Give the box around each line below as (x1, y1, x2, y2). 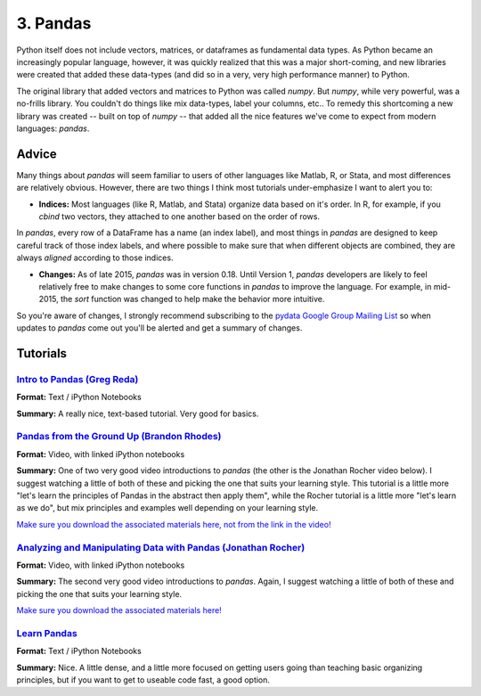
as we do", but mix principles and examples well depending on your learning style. (16, 503, 319, 513)
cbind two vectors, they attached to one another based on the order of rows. (38, 210, 321, 222)
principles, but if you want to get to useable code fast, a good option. (16, 674, 271, 685)
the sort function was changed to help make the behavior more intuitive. (60, 294, 325, 305)
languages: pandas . (16, 123, 90, 134)
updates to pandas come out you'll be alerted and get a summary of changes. (16, 323, 303, 333)
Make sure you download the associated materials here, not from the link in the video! (16, 519, 331, 529)
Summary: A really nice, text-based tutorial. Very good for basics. (16, 408, 259, 419)
